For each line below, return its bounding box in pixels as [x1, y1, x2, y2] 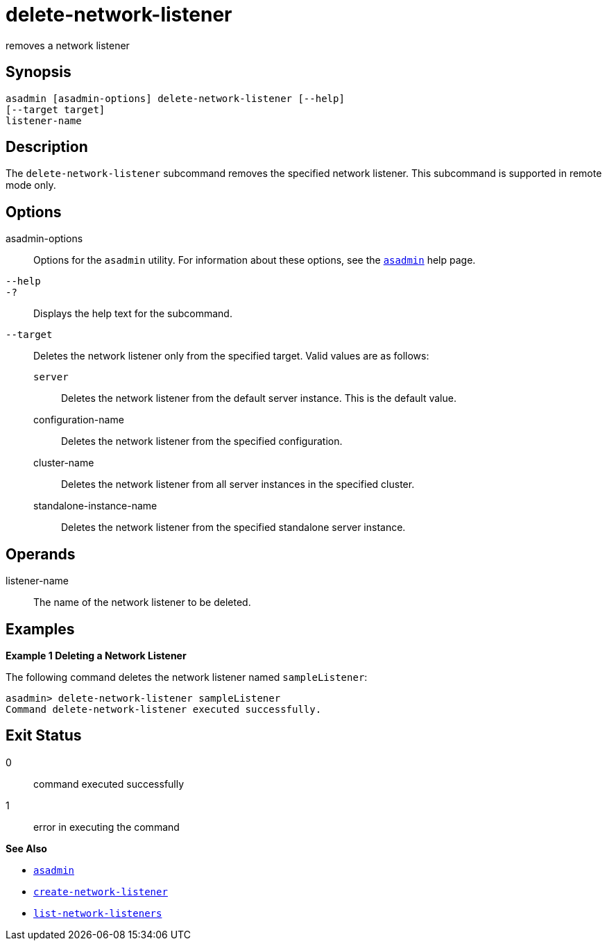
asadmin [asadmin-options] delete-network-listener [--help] [6, 92, 345, 104]
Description [6, 138, 88, 156]
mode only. [6, 179, 56, 192]
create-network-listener [33, 886, 168, 897]
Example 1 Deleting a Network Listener [6, 649, 187, 661]
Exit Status [6, 727, 82, 745]
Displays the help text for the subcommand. [33, 307, 232, 320]
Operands [6, 545, 76, 563]
